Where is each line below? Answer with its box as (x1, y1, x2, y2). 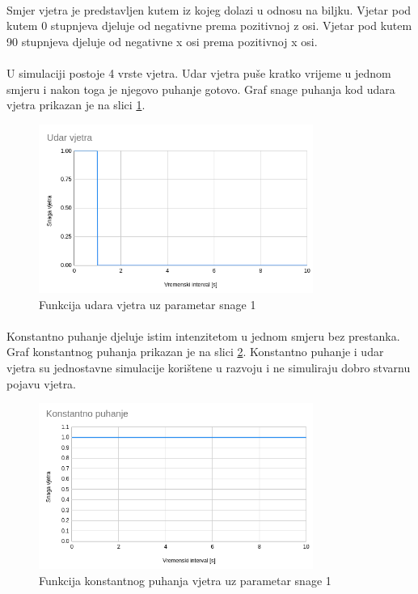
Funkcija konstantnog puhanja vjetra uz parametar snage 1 (39, 572, 331, 589)
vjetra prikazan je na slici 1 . (6, 96, 146, 113)
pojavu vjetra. (6, 375, 77, 392)
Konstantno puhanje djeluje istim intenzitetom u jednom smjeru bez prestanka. (6, 327, 400, 344)
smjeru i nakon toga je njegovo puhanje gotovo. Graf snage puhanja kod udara (6, 80, 395, 97)
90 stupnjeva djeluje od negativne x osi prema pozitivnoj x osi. (6, 32, 318, 49)
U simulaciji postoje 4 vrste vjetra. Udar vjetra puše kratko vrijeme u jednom (6, 64, 391, 81)
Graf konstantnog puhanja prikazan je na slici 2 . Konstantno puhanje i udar (6, 343, 384, 360)
